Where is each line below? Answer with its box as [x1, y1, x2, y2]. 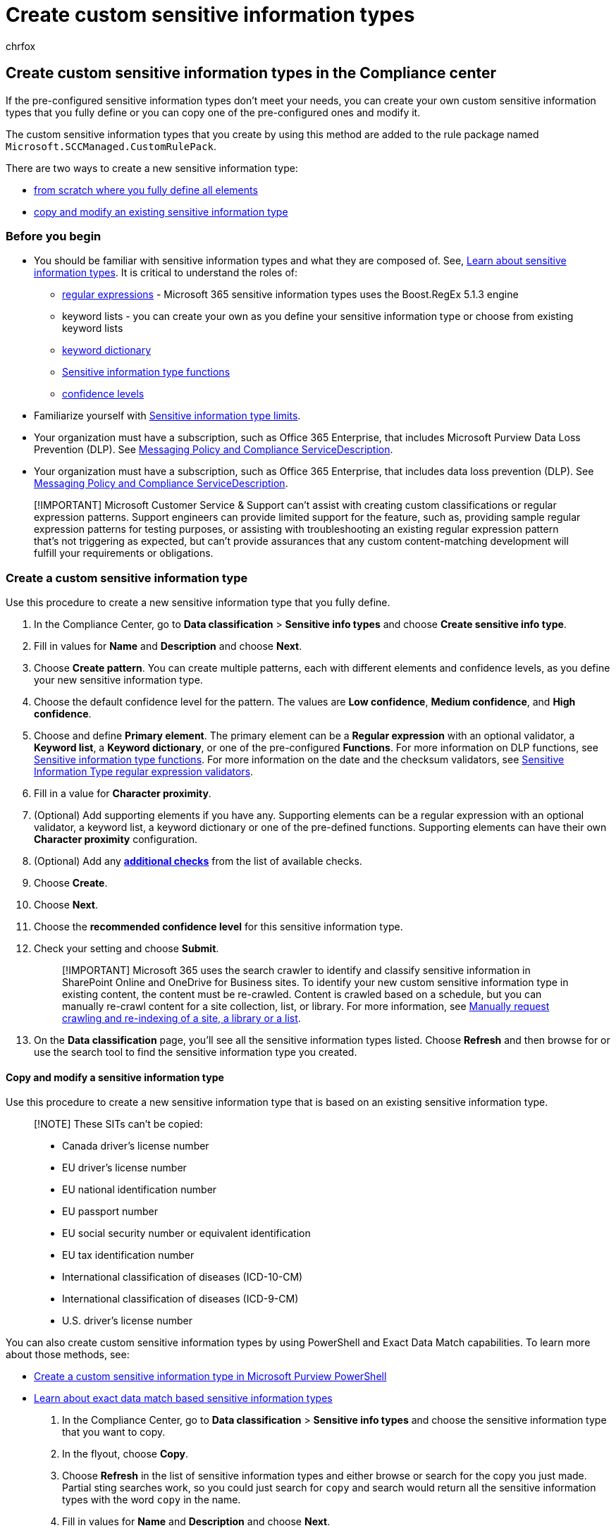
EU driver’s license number [62, 1162, 187, 1174]
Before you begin [6, 228, 101, 243]
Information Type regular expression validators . [34, 765, 254, 778]
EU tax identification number [62, 1249, 195, 1262]
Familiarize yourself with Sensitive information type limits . [34, 410, 301, 422]
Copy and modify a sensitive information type [6, 1071, 224, 1083]
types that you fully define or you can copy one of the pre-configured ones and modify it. [6, 106, 421, 118]
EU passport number [62, 1205, 158, 1218]
